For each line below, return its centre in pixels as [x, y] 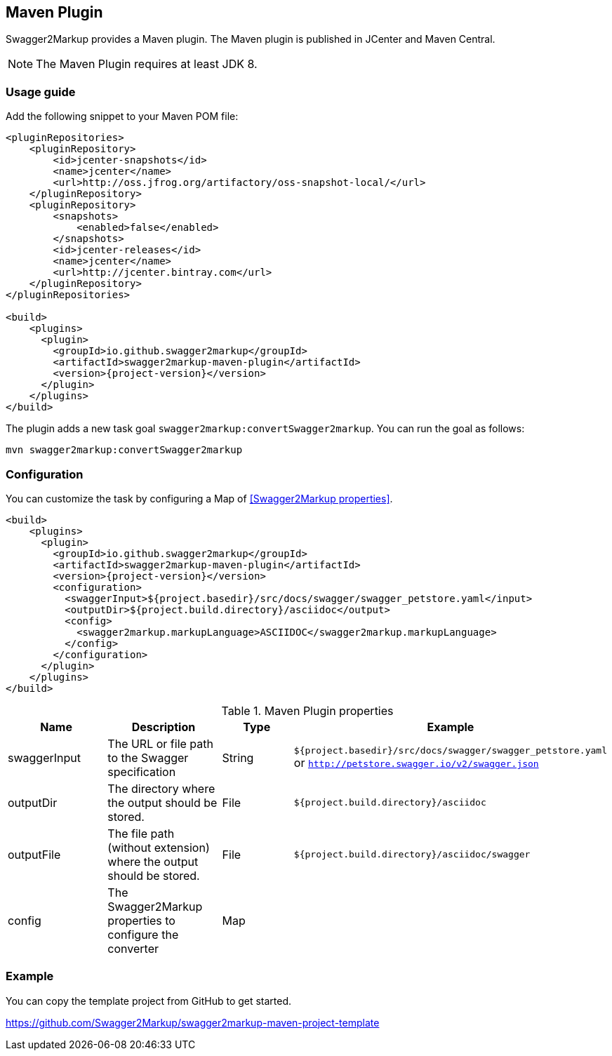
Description [164, 727]
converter [133, 948]
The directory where [161, 788]
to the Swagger [148, 757]
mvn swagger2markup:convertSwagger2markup [124, 450]
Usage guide [41, 92]
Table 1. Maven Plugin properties [307, 710]
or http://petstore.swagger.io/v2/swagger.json [416, 763]
